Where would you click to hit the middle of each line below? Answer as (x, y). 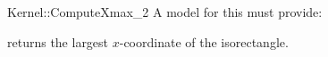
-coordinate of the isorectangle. (204, 41)
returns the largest (58, 41)
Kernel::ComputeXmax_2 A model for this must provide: (165, 12)
